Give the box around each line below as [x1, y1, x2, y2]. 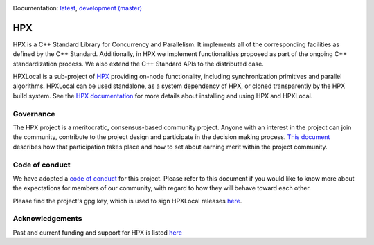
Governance [12, 109, 55, 118]
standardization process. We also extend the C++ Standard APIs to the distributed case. [12, 60, 265, 68]
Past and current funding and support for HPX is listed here [12, 228, 183, 237]
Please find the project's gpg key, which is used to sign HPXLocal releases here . [12, 197, 242, 205]
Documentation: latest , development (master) [12, 4, 142, 12]
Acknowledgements [12, 214, 82, 224]
